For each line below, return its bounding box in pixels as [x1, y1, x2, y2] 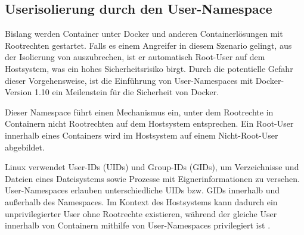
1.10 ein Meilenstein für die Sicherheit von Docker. [34, 86, 219, 98]
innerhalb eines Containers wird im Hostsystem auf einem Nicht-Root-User [5, 129, 278, 141]
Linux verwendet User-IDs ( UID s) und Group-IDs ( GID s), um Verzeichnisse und [5, 161, 299, 173]
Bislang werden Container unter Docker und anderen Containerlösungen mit [5, 27, 283, 40]
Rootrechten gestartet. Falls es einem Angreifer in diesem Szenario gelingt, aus [5, 39, 292, 51]
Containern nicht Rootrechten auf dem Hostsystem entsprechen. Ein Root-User [5, 117, 294, 130]
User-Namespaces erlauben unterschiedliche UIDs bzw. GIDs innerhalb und [5, 184, 280, 196]
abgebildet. [5, 140, 45, 153]
